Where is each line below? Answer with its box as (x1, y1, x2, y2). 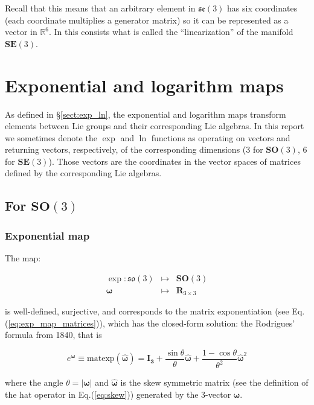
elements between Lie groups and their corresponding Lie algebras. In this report (5, 120, 304, 132)
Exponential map (5, 228, 90, 243)
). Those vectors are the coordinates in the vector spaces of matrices (48, 155, 301, 167)
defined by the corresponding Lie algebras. (5, 167, 162, 179)
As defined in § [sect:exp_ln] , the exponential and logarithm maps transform (5, 107, 286, 120)
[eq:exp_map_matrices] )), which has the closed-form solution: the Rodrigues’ (8, 316, 295, 329)
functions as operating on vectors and (151, 131, 290, 144)
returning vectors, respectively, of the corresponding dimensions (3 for (5, 143, 263, 156)
